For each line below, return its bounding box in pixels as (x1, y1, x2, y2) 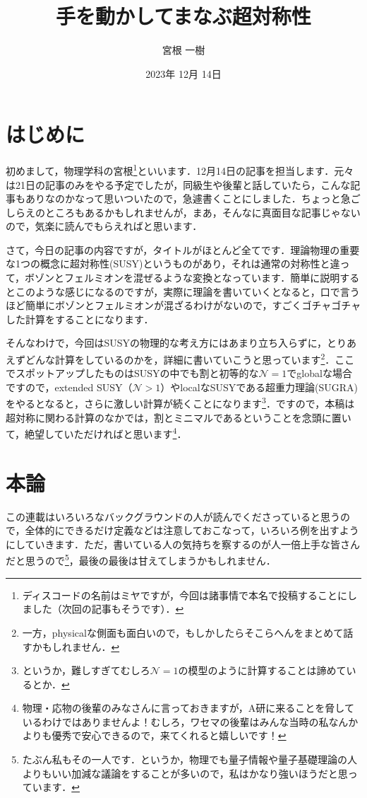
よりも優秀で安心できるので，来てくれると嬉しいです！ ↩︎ (22, 728, 287, 743)
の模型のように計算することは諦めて (178, 663, 347, 678)
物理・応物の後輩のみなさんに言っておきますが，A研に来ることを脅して (22, 700, 354, 715)
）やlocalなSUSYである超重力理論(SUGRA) (160, 379, 359, 394)
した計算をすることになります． (6, 311, 154, 326)
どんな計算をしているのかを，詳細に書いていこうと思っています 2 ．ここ (25, 350, 355, 366)
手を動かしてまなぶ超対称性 (56, 1, 311, 30)
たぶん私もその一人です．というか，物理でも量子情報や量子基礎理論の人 (22, 752, 358, 767)
